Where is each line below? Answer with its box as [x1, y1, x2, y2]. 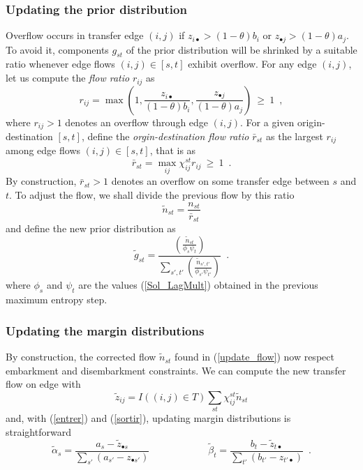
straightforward [6, 424, 71, 439]
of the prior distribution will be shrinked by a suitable [126, 42, 357, 56]
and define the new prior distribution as [6, 221, 176, 236]
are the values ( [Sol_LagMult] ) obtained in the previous [78, 278, 318, 292]
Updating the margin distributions [6, 321, 205, 339]
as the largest [266, 128, 323, 143]
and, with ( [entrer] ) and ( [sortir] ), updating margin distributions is [6, 411, 291, 425]
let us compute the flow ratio [6, 70, 130, 85]
